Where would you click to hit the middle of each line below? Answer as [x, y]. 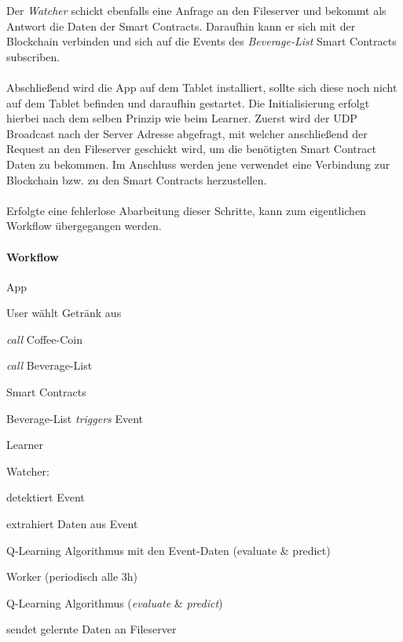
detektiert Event [46, 497]
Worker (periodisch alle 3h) [72, 576]
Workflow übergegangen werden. [84, 226]
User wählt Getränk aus [64, 313]
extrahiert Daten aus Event [72, 524]
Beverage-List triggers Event [75, 418]
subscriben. [33, 56]
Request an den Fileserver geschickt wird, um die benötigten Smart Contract [191, 149]
